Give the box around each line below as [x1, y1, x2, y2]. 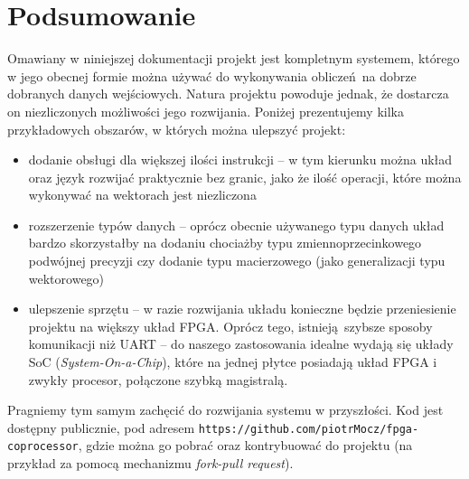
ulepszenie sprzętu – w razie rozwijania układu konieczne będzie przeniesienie [28, 299, 456, 318]
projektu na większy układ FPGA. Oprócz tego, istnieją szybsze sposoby [28, 316, 433, 335]
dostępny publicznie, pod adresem [7, 418, 195, 437]
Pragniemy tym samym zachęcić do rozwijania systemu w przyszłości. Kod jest [7, 400, 444, 419]
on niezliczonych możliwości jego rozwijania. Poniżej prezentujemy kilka [7, 101, 404, 120]
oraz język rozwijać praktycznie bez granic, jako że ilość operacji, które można [28, 167, 462, 186]
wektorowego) [28, 268, 105, 287]
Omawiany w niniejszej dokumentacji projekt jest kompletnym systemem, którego [7, 49, 460, 68]
